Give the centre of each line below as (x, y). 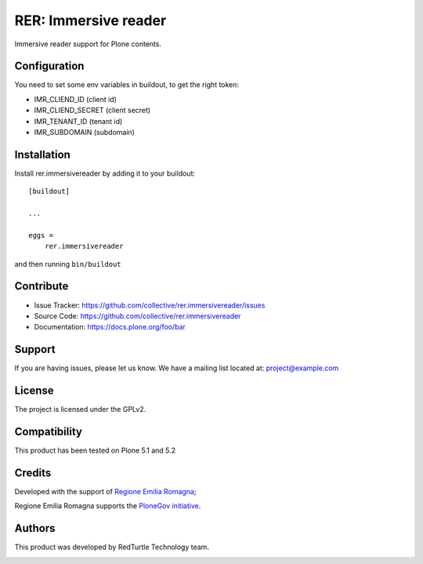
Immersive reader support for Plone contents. (88, 44)
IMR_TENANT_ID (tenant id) (78, 121)
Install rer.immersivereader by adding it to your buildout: (105, 173)
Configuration (49, 66)
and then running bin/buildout (68, 264)
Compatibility (48, 431)
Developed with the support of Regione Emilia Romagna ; (105, 491)
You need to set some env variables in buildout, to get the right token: (127, 85)
